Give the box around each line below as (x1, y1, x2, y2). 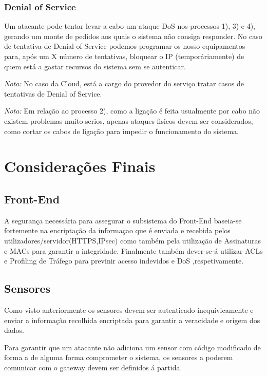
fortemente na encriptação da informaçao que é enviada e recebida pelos (4, 225, 231, 236)
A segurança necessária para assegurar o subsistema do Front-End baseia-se (4, 215, 242, 225)
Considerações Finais (4, 156, 156, 177)
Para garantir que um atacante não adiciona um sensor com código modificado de (4, 342, 261, 352)
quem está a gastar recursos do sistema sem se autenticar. (4, 61, 186, 71)
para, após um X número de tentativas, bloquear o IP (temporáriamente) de (4, 51, 244, 61)
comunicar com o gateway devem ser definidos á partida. (4, 362, 182, 372)
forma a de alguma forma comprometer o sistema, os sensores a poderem (4, 352, 233, 363)
